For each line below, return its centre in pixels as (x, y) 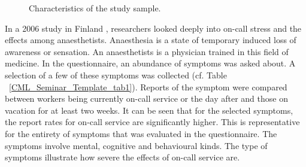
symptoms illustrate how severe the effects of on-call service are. (122, 157)
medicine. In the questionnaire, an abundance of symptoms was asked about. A (150, 63)
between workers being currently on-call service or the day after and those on (146, 98)
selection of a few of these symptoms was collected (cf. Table (116, 75)
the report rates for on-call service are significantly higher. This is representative (152, 122)
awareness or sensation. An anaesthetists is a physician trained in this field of (147, 51)
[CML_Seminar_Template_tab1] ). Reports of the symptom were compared (148, 86)
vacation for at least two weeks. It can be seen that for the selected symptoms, (149, 110)
